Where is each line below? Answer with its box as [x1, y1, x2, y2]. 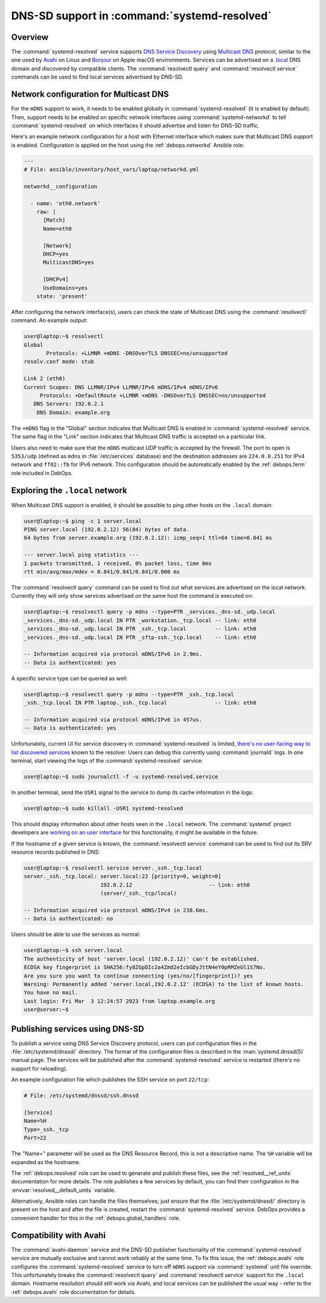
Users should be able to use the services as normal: [11, 930, 141, 938]
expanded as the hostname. [11, 1158, 81, 1165]
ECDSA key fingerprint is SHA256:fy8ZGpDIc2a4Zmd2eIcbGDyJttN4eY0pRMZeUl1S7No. [24, 964, 266, 971]
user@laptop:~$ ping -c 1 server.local [24, 517, 142, 525]
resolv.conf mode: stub [24, 358, 95, 365]
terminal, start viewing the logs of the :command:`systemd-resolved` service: [11, 757, 203, 764]
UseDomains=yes [43, 284, 88, 291]
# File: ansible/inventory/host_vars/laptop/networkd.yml [24, 166, 199, 173]
